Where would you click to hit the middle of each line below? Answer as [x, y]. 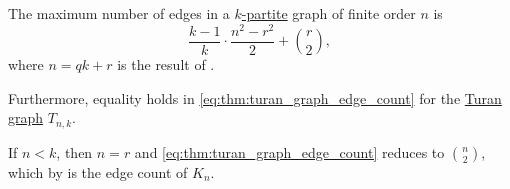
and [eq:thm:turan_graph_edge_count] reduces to [289, 151]
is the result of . [166, 64]
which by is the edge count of [98, 171]
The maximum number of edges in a [119, 13]
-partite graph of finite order [328, 13]
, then [74, 151]
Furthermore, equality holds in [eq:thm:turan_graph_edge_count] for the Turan [255, 97]
